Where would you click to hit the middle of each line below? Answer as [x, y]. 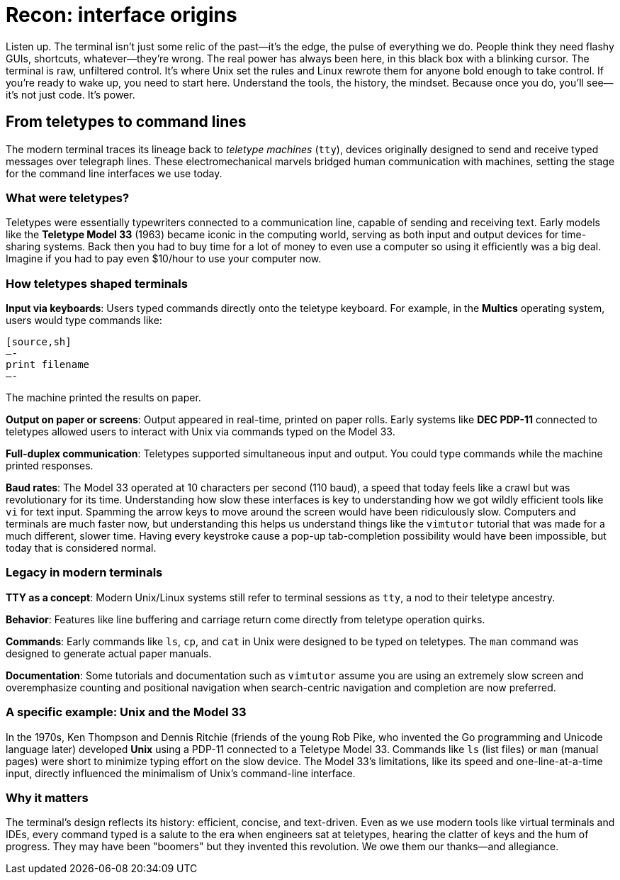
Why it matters [47, 797]
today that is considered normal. [81, 548]
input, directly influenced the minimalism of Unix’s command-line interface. [181, 773]
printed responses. [50, 466]
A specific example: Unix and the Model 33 [126, 712]
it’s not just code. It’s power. [71, 94]
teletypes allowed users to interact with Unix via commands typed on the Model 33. [201, 432]
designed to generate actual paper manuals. [109, 653]
